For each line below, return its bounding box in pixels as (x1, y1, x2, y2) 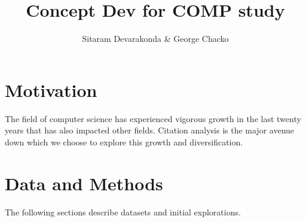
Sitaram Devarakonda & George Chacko (82, 32, 229, 45)
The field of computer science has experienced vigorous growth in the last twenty (5, 112, 301, 124)
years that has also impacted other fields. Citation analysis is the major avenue (5, 124, 295, 136)
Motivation (5, 77, 97, 102)
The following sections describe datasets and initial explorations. (5, 205, 241, 218)
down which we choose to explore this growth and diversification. (5, 135, 243, 148)
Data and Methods (5, 171, 163, 195)
